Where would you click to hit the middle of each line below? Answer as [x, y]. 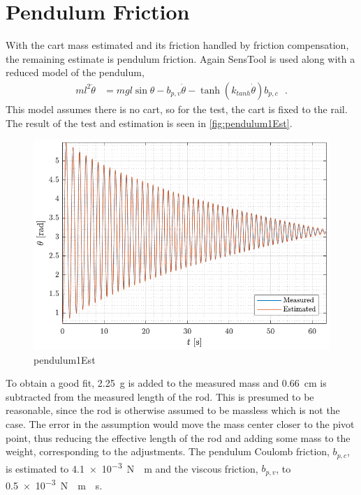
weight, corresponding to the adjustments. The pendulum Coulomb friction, [168, 451]
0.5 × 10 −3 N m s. [54, 484]
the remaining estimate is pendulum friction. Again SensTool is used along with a [180, 58]
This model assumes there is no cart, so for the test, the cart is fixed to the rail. [177, 109]
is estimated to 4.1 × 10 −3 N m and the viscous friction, [132, 467]
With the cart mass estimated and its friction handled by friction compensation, [177, 45]
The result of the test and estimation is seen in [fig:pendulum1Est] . [149, 123]
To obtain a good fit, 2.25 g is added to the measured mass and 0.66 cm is [166, 383]
